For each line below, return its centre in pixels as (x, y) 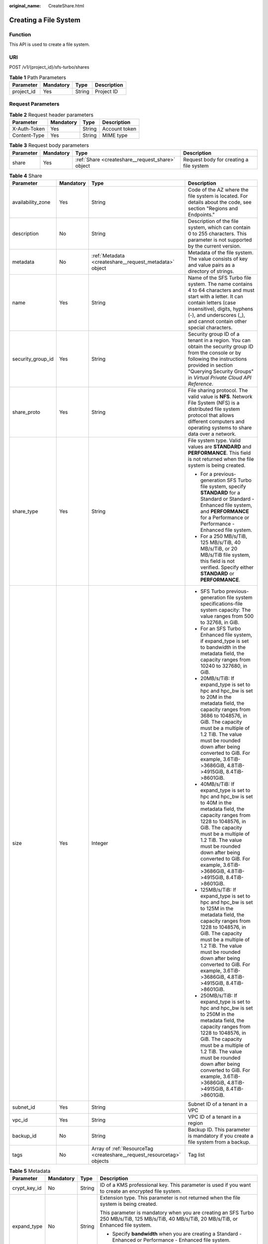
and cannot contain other (217, 321)
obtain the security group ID (221, 346)
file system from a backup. (219, 1142)
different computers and (216, 421)
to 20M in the (216, 697)
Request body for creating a (216, 159)
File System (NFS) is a (214, 403)
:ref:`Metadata (108, 255)
